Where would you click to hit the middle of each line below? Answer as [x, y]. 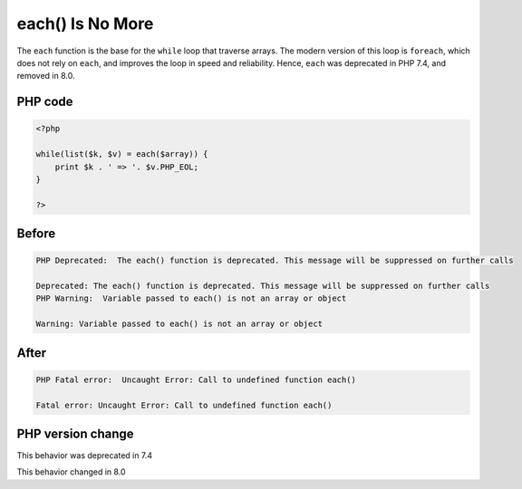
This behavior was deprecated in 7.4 [85, 455]
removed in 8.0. [46, 76]
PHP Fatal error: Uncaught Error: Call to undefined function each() [196, 379]
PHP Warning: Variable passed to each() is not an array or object [191, 298]
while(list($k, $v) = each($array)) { [122, 154]
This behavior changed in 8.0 [71, 472]
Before [36, 234]
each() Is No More [85, 24]
